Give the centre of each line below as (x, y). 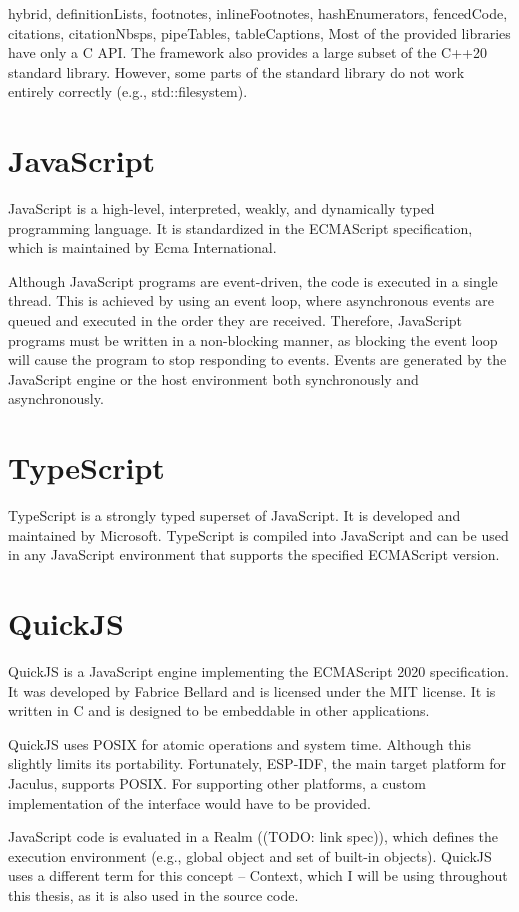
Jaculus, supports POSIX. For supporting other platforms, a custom (217, 783)
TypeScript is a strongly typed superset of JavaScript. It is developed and (234, 515)
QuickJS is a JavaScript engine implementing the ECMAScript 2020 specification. (258, 671)
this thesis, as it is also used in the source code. (153, 895)
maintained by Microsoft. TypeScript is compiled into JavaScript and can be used (258, 534)
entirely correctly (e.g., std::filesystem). (128, 91)
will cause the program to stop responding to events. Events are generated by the (257, 359)
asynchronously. (56, 398)
